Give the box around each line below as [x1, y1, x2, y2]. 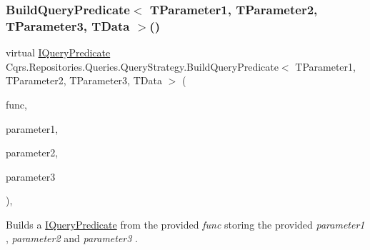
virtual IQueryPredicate [6, 45, 111, 60]
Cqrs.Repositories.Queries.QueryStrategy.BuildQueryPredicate [6, 59, 279, 74]
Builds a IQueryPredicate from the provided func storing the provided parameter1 [6, 216, 365, 231]
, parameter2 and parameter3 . [6, 231, 138, 246]
